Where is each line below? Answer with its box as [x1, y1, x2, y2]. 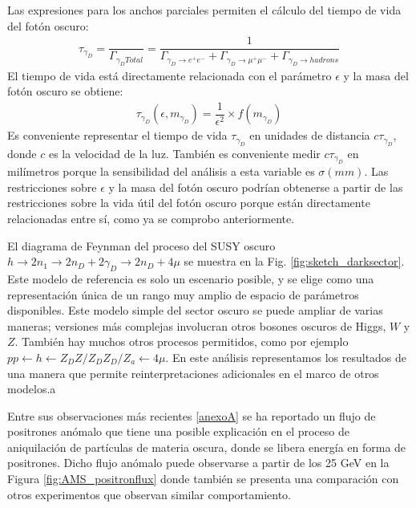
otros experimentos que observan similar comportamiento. [7, 486, 291, 502]
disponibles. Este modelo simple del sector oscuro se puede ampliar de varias [7, 302, 383, 319]
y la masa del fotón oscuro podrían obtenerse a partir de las [108, 178, 403, 195]
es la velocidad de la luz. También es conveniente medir [48, 144, 321, 161]
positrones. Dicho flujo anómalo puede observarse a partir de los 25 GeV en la [7, 454, 390, 471]
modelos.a [7, 380, 56, 397]
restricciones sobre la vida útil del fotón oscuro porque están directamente [7, 194, 370, 211]
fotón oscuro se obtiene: [7, 83, 123, 100]
